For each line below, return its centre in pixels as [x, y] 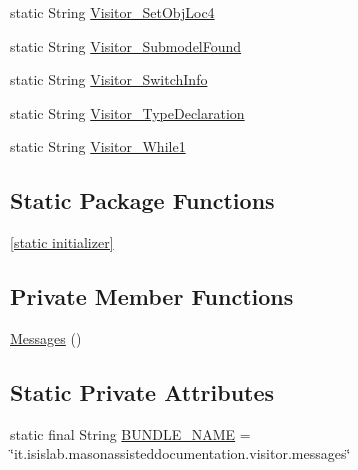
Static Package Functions [142, 200]
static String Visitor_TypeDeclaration [127, 112]
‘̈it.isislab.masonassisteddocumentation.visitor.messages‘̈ [180, 453]
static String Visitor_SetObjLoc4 [112, 12]
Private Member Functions [152, 296]
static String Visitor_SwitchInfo [109, 79]
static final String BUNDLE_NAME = [130, 433]
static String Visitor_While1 [98, 146]
